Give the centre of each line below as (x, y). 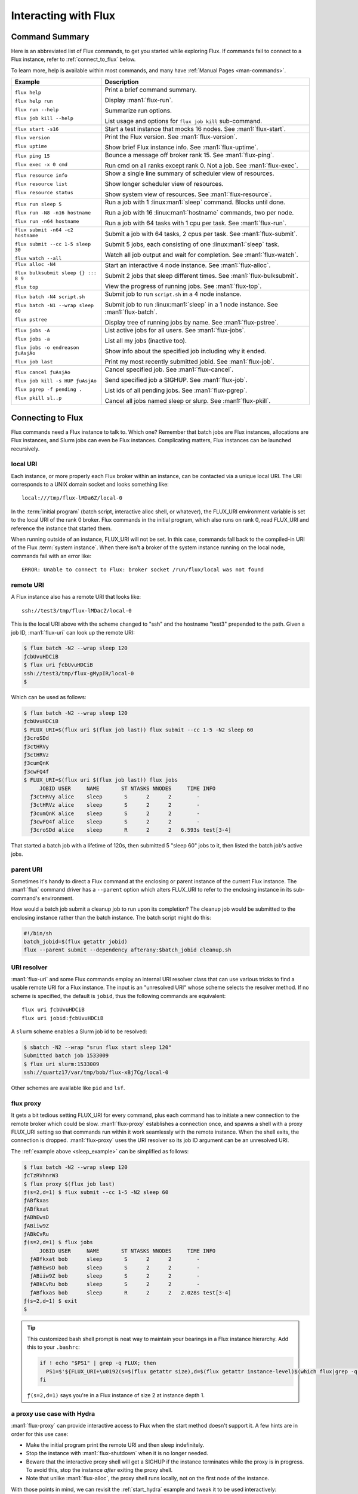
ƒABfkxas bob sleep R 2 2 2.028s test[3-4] (131, 1293)
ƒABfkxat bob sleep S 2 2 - (115, 1259)
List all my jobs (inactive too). (146, 341)
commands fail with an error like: (51, 556)
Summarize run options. (138, 111)
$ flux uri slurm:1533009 (61, 1064)
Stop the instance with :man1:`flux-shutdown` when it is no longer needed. (117, 1453)
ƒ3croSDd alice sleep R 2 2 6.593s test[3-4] (131, 830)
